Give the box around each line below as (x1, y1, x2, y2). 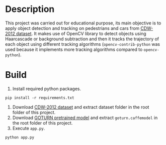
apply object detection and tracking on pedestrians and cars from (5, 25, 140, 31)
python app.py (5, 135, 35, 140)
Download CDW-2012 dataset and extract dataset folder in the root (12, 104, 150, 110)
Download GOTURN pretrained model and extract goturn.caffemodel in (12, 115, 158, 121)
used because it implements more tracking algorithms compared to (5, 46, 143, 52)
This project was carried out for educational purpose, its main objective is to (5, 20, 162, 26)
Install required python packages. (12, 86, 81, 92)
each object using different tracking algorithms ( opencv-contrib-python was (5, 41, 160, 47)
